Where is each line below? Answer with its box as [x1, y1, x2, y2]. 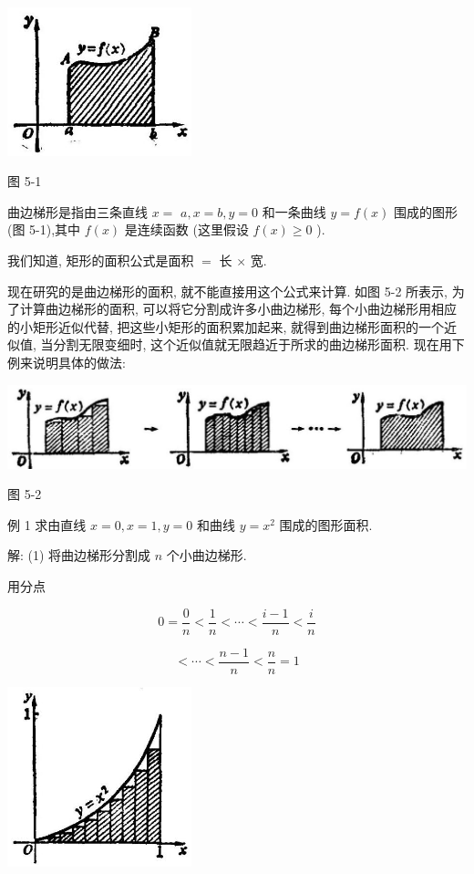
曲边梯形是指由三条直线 [7, 202, 148, 221]
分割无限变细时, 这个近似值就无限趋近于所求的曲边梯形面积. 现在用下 [53, 335, 465, 354]
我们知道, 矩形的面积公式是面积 [7, 251, 194, 269]
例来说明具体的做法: [7, 352, 126, 371]
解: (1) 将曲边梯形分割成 [7, 546, 151, 565]
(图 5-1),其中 [7, 220, 81, 239]
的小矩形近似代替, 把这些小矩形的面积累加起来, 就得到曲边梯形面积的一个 [7, 317, 445, 336]
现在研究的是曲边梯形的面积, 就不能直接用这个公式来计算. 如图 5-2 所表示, [7, 281, 448, 300]
